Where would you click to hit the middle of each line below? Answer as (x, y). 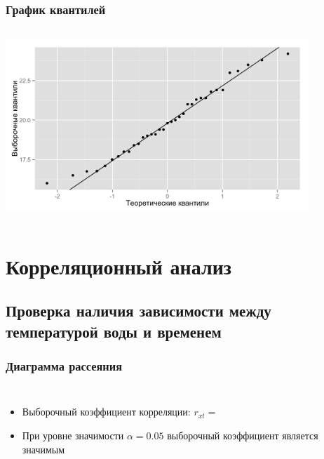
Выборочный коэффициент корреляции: (106, 412)
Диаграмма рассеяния (64, 366)
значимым (43, 449)
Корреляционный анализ (119, 266)
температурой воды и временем (114, 331)
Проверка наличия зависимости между (139, 311)
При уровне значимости (73, 435)
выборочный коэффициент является (243, 435)
